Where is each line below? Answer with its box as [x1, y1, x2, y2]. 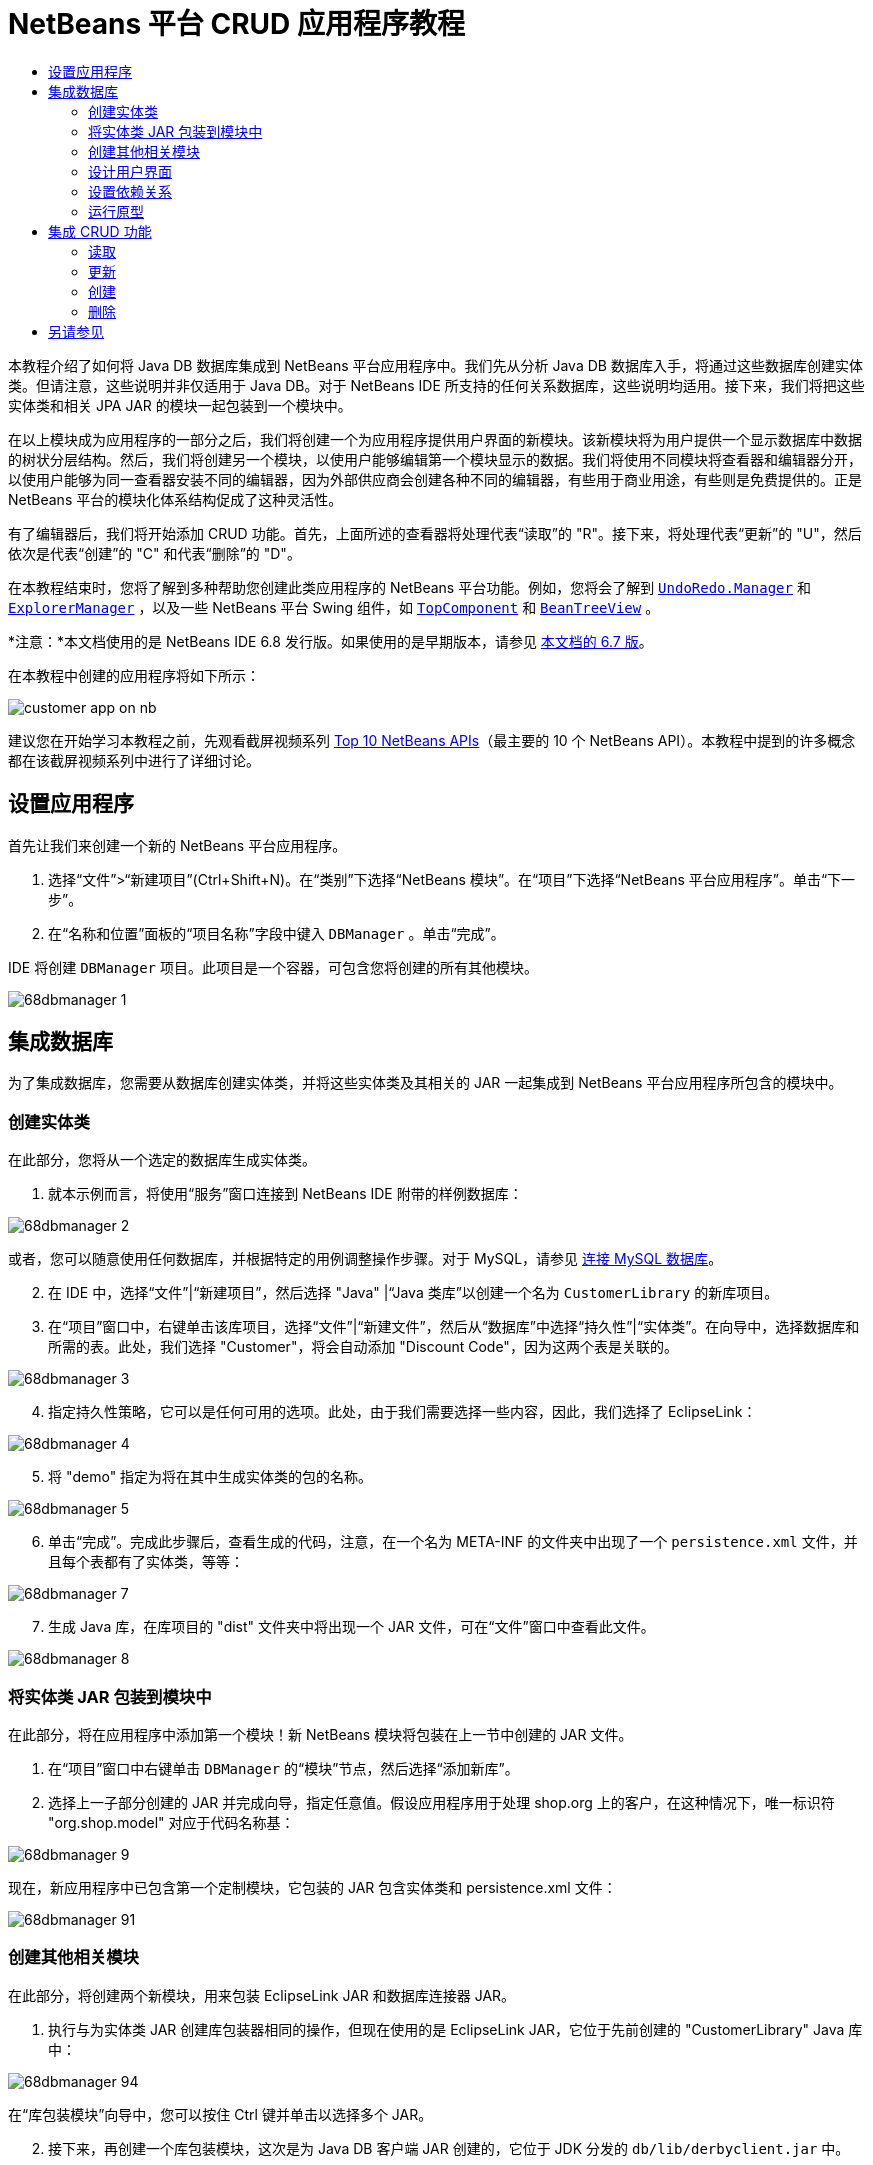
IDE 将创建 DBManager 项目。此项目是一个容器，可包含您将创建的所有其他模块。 [8, 958, 538, 976]
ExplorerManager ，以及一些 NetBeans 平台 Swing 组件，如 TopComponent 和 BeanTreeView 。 [8, 598, 660, 616]
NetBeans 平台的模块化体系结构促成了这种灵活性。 [8, 490, 343, 508]
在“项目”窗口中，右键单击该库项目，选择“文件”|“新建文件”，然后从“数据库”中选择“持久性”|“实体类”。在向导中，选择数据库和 [48, 1318, 860, 1336]
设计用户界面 [88, 162, 172, 180]
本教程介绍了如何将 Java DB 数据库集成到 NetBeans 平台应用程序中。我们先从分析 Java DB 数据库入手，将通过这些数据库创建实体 [8, 356, 863, 374]
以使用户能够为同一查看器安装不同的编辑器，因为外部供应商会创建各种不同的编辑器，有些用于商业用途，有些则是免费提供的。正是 [8, 470, 862, 488]
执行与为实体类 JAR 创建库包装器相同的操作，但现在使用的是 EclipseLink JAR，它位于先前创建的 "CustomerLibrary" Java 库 [48, 2020, 863, 2038]
